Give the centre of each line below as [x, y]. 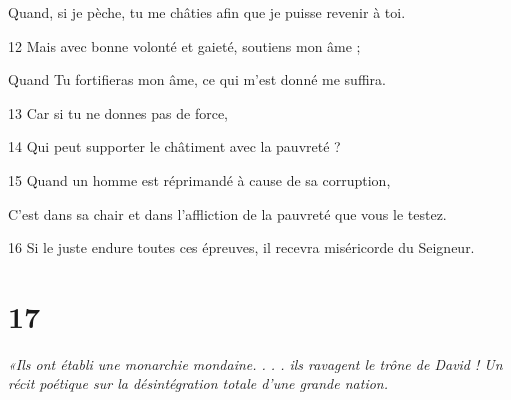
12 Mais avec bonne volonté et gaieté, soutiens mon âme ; [184, 45]
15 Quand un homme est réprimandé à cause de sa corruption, [199, 179]
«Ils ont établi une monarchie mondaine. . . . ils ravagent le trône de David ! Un [255, 363]
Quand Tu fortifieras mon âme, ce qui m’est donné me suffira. [197, 79]
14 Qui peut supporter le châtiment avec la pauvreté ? [174, 146]
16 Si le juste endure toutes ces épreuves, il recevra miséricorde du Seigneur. [241, 247]
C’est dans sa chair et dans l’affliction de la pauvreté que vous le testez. [227, 213]
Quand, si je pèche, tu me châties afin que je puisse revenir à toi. [207, 12]
